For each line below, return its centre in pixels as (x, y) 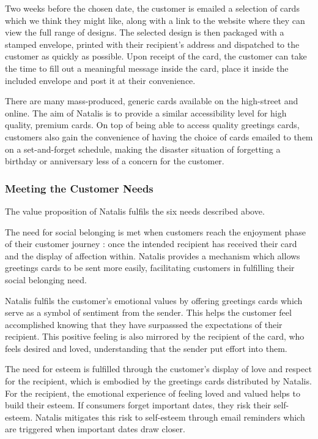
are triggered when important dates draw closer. (95, 429)
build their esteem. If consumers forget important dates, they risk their (138, 405)
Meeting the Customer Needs (79, 188)
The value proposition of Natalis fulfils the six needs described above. (135, 211)
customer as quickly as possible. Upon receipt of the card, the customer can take (156, 56)
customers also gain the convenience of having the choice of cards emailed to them (159, 136)
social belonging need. (46, 279)
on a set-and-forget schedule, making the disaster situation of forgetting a (143, 149)
